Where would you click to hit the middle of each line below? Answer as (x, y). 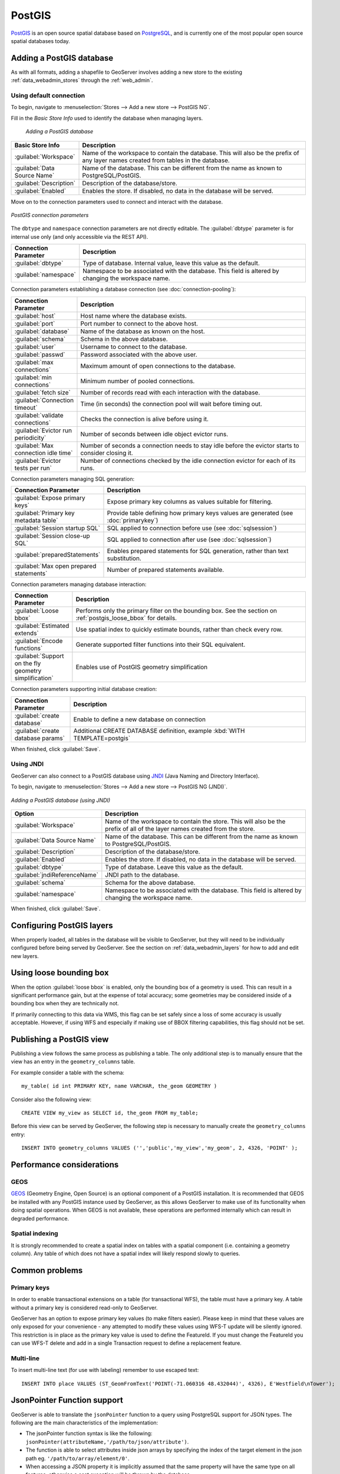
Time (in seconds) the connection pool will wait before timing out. (171, 404)
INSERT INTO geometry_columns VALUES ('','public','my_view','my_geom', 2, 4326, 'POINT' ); (160, 1148)
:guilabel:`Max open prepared (55, 566)
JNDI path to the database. (142, 874)
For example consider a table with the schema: (68, 1072)
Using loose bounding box (60, 973)
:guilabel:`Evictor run (43, 430)
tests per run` (33, 468)
